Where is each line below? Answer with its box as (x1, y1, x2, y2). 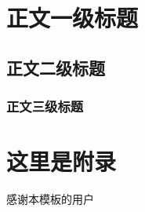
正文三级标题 (6, 97, 84, 116)
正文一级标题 (6, 2, 139, 34)
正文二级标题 (6, 55, 105, 79)
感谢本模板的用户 (6, 191, 94, 207)
